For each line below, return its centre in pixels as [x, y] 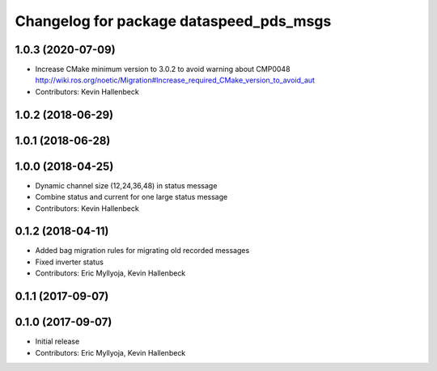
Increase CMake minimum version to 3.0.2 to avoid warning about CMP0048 [163, 70]
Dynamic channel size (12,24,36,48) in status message [126, 185]
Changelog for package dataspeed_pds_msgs [173, 21]
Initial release [57, 341]
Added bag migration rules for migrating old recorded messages [142, 251]
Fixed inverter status [70, 262]
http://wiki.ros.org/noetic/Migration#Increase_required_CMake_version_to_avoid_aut [175, 80]
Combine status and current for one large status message [132, 197]
